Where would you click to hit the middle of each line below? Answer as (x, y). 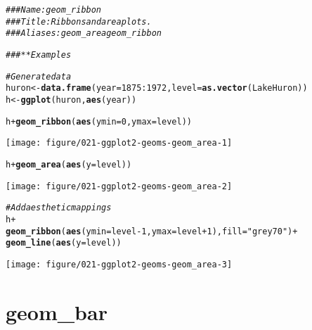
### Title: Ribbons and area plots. (79, 21)
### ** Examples (39, 55)
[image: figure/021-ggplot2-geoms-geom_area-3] (119, 264)
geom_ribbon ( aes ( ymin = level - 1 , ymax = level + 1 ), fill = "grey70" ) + (152, 231)
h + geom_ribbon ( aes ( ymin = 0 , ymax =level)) (99, 121)
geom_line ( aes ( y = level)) (64, 243)
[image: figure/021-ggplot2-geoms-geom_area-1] (119, 143)
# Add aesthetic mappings (59, 208)
